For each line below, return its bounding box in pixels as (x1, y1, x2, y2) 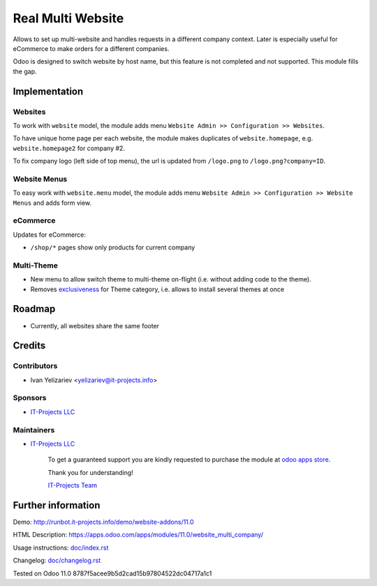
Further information (13, 499, 101, 511)
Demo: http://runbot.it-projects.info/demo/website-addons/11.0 (13, 518, 195, 527)
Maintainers (13, 425, 55, 434)
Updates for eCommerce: (13, 230, 87, 239)
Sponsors (13, 393, 47, 403)
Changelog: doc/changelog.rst (13, 556, 101, 565)
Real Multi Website (13, 10, 124, 26)
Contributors (13, 361, 58, 371)
